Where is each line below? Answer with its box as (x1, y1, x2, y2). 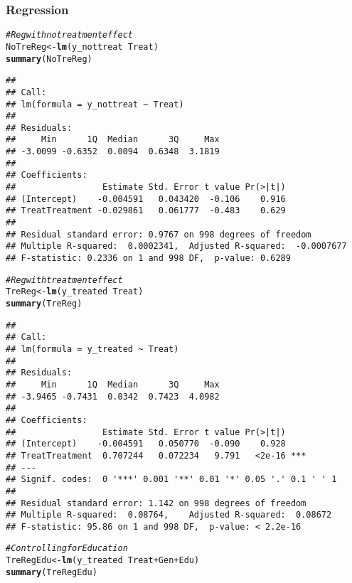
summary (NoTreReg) (6, 53, 92, 64)
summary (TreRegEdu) (6, 567, 97, 577)
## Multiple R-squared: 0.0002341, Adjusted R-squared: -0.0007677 (6, 241, 347, 252)
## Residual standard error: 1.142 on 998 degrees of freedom (6, 498, 306, 508)
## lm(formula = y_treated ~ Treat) (6, 343, 179, 354)
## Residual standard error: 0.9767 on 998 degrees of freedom (6, 229, 311, 240)
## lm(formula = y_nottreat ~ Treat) (6, 99, 184, 109)
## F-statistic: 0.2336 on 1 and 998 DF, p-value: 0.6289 (6, 253, 291, 264)
